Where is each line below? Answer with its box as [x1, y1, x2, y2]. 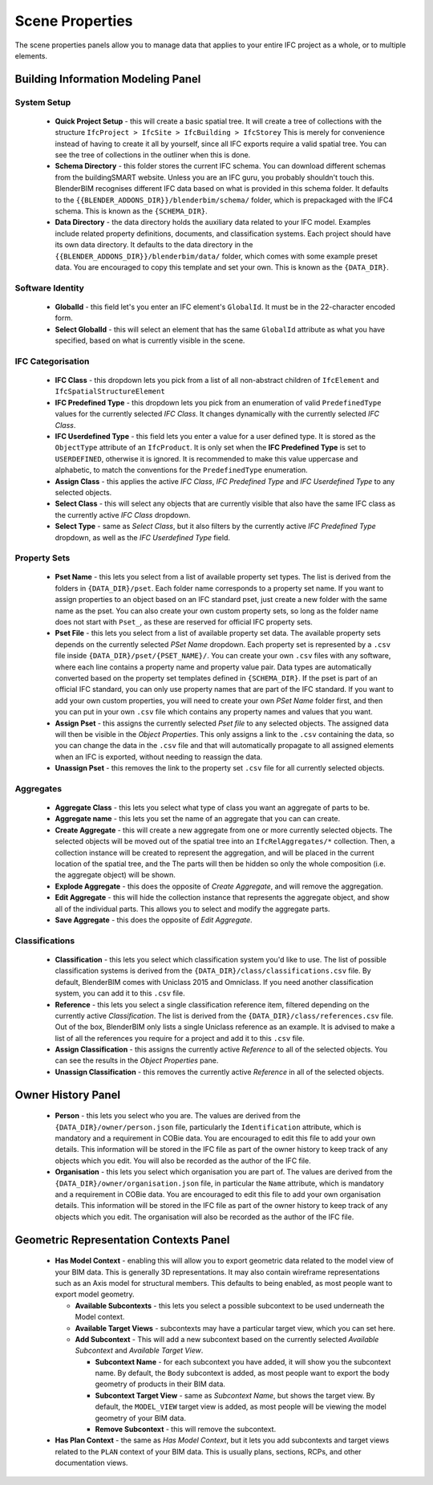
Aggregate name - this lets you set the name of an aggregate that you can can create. [55, 814, 341, 824]
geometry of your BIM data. [95, 1413, 186, 1422]
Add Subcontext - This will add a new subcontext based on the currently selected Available [75, 1334, 379, 1344]
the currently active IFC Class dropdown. [55, 510, 191, 519]
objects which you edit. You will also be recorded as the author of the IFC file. [55, 1156, 312, 1166]
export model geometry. [55, 1289, 136, 1300]
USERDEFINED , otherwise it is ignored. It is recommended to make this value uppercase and [55, 454, 358, 463]
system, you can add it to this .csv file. [55, 988, 185, 999]
